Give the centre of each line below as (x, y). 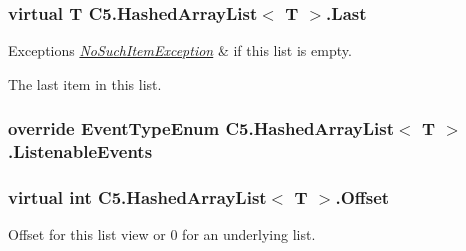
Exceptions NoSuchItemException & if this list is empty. (180, 50)
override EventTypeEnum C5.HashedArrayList (201, 128)
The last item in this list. (85, 83)
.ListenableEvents (80, 151)
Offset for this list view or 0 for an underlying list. (162, 234)
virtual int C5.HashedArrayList (137, 197)
